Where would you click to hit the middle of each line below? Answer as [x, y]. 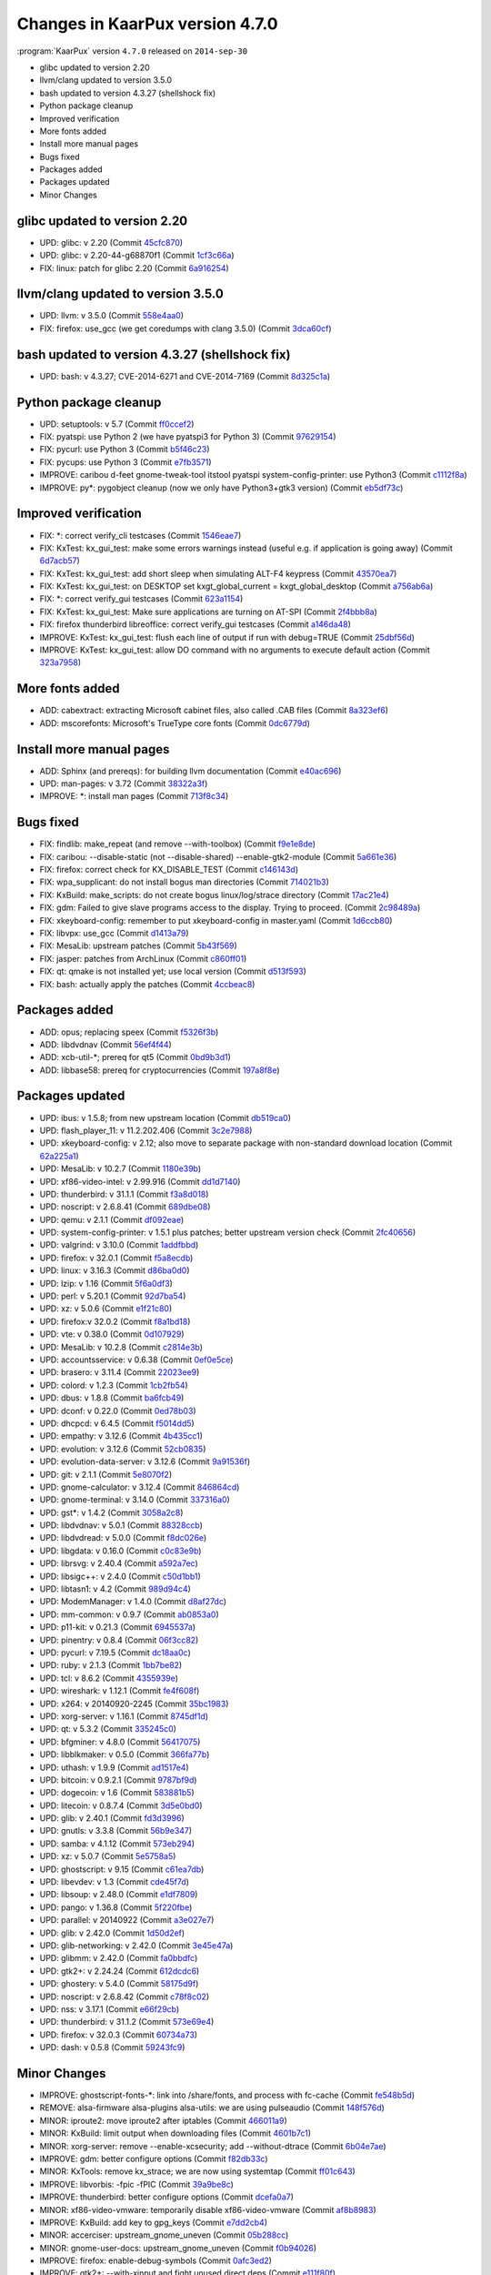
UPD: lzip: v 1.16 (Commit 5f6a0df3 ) [106, 1283]
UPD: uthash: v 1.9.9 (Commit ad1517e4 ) [115, 1767]
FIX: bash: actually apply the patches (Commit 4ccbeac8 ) [147, 984]
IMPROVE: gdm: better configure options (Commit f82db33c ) [154, 2159]
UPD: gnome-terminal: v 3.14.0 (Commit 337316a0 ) [135, 1500]
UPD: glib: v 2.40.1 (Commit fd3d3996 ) [112, 1818]
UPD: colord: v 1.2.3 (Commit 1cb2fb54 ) [114, 1385]
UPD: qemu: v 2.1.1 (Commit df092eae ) [112, 1219]
